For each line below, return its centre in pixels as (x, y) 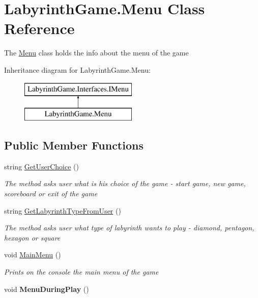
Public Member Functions (74, 145)
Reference (39, 28)
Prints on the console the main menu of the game (81, 272)
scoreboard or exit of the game (51, 193)
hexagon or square (32, 237)
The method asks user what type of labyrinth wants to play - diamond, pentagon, (129, 228)
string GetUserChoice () (41, 166)
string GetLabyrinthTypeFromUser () (63, 210)
